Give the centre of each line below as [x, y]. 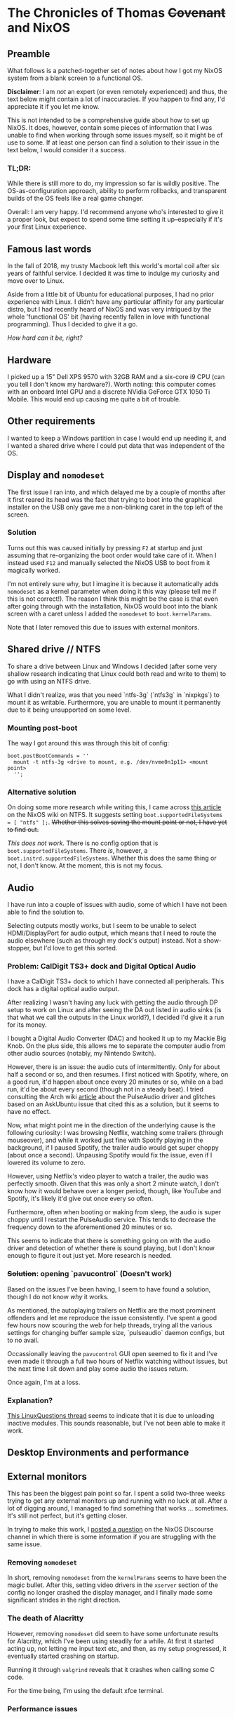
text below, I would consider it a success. [67, 150]
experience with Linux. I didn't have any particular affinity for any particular [116, 302]
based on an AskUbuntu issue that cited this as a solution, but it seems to [113, 1104]
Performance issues [42, 1708]
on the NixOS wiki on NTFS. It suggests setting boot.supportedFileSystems [115, 815]
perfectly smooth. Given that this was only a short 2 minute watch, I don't [113, 1183]
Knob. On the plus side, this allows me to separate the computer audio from [116, 1046]
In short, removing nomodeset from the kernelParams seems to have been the [117, 1578]
